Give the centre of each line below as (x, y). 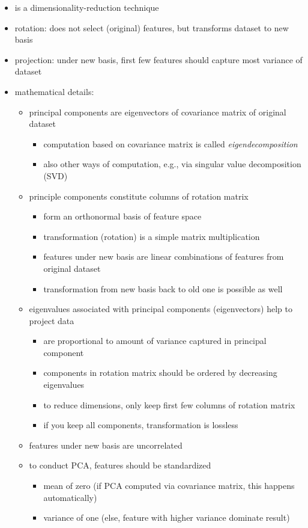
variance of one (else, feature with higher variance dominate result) (167, 517)
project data (52, 320)
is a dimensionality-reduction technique (87, 7)
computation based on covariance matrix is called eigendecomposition (171, 143)
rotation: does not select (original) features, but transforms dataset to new (152, 27)
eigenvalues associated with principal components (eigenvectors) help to (161, 309)
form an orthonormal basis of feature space (122, 216)
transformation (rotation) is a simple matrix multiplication (152, 236)
